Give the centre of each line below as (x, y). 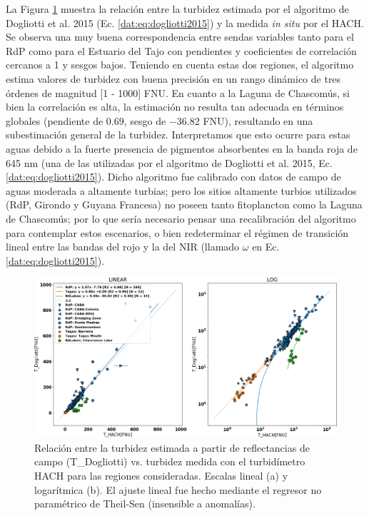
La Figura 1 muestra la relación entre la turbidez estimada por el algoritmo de (177, 9)
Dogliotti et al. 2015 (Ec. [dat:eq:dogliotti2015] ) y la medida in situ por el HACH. (185, 22)
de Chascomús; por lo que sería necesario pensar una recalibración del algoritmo (181, 218)
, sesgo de (145, 120)
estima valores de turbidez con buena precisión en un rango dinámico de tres (173, 78)
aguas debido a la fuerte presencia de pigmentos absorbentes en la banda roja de (182, 148)
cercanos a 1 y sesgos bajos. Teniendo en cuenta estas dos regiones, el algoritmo (180, 65)
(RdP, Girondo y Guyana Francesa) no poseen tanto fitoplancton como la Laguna (184, 204)
